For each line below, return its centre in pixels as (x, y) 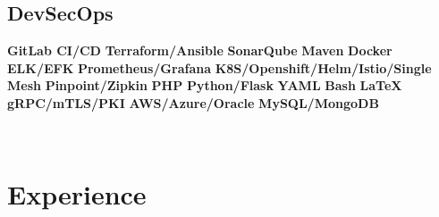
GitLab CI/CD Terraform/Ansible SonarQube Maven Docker (200, 50)
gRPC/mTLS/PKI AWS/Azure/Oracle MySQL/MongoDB (193, 102)
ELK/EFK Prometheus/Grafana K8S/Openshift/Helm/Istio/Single (219, 67)
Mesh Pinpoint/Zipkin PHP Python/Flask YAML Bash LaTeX (205, 85)
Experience (77, 194)
